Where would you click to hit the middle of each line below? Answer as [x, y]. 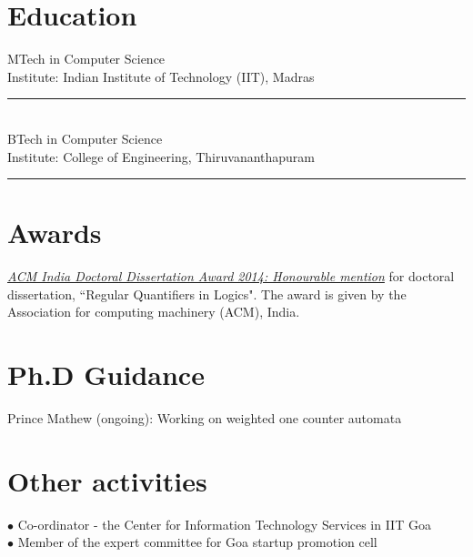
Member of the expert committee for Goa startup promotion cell [197, 542]
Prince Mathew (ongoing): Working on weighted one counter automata [205, 418]
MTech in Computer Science [86, 59]
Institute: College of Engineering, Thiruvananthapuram [161, 156]
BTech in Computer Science [85, 138]
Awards [55, 233]
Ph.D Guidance [106, 375]
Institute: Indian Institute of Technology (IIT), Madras [161, 76]
